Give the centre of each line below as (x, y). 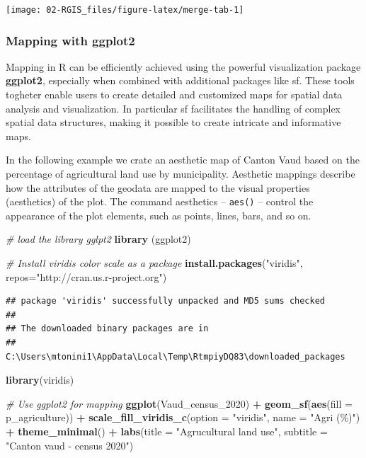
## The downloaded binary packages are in (107, 329)
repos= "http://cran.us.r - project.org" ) (86, 276)
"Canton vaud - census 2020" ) (70, 445)
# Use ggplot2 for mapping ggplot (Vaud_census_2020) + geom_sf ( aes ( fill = (179, 403)
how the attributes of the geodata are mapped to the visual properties (158, 187)
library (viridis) (40, 380)
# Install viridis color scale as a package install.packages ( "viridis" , (154, 263)
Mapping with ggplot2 (70, 40)
